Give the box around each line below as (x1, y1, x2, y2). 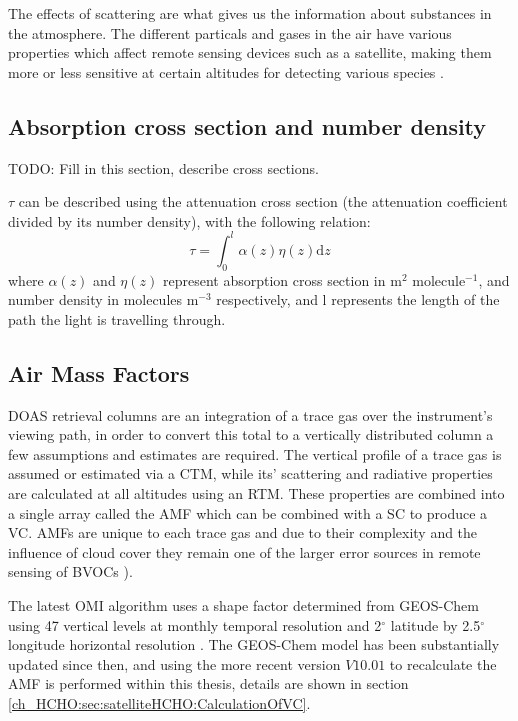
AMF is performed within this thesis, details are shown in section (8, 673, 409, 694)
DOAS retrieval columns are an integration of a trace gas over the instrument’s (8, 404, 493, 425)
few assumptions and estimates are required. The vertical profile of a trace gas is (8, 443, 502, 464)
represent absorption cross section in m (162, 269, 402, 290)
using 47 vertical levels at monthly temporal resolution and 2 (8, 614, 382, 635)
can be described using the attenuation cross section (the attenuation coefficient (18, 191, 508, 212)
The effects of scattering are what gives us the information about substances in (8, 3, 492, 23)
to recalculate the (389, 653, 497, 674)
